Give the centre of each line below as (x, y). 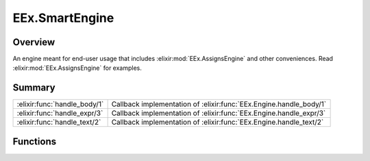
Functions (35, 141)
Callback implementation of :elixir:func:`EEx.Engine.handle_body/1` (219, 104)
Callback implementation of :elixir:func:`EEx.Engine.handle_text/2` (218, 122)
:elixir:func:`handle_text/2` (59, 122)
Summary (34, 88)
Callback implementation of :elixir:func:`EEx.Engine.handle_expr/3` (219, 113)
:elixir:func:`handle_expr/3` (60, 113)
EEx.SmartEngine (63, 18)
